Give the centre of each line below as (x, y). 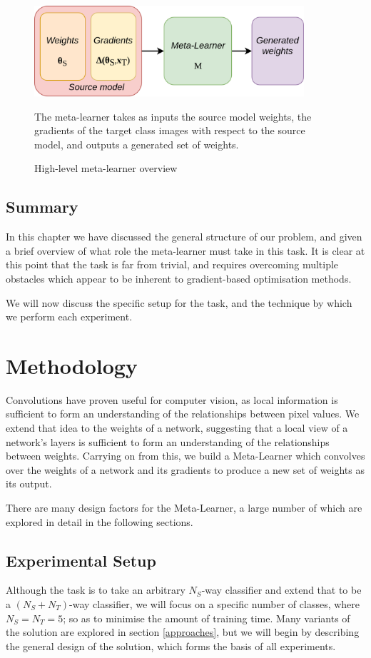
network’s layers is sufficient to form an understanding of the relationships (168, 441)
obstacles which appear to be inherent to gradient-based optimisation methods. (179, 278)
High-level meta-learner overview (106, 168)
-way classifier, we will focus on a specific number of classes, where (215, 603)
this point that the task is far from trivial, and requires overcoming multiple (172, 264)
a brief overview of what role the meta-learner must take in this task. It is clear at (185, 250)
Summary (42, 207)
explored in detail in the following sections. (100, 521)
